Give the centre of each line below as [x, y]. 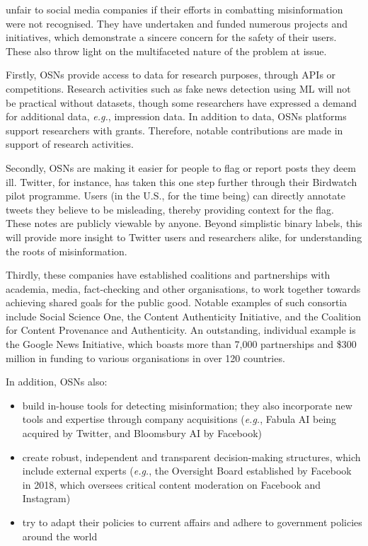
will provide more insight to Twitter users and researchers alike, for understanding [184, 237]
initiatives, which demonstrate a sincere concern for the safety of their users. [171, 37]
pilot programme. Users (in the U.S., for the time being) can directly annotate [176, 196]
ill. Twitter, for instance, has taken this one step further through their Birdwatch [182, 181]
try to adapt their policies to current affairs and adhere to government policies [192, 522]
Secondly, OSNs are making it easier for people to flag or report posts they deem [181, 167]
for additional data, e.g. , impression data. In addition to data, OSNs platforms [176, 116]
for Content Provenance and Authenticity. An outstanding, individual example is [181, 330]
